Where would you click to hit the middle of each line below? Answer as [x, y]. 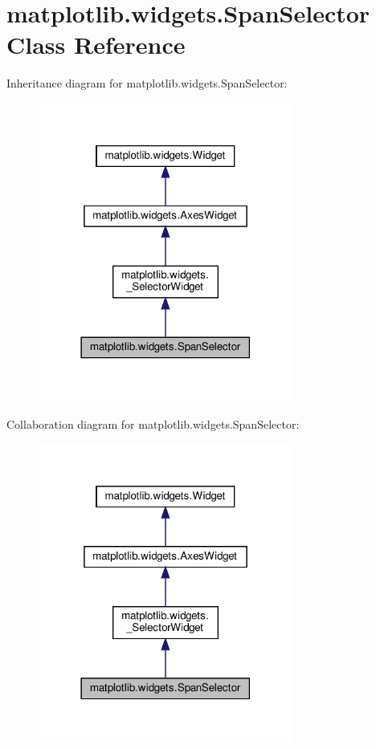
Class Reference [96, 45]
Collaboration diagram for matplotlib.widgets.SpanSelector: [153, 423]
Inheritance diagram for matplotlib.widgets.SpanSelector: [147, 83]
